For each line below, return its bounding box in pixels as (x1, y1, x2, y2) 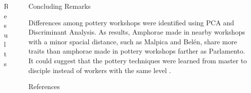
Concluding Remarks (28, 1, 91, 11)
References (28, 81, 60, 92)
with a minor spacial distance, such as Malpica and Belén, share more (28, 36, 237, 46)
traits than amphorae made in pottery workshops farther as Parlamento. (28, 46, 245, 56)
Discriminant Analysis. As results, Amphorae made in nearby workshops (28, 27, 245, 37)
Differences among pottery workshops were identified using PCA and (28, 17, 234, 27)
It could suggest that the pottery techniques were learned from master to (28, 55, 247, 65)
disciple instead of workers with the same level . (28, 65, 171, 75)
